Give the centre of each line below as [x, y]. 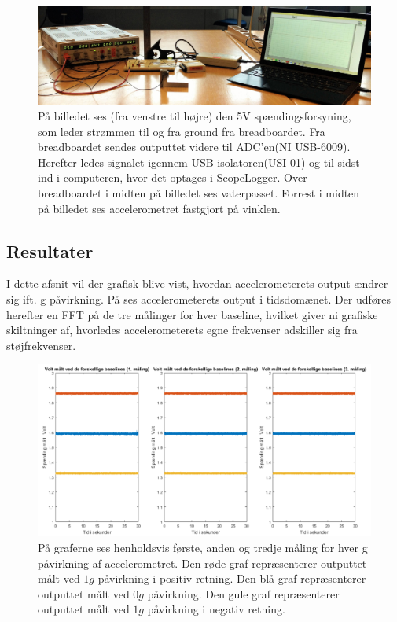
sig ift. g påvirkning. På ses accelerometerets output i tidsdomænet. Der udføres [199, 299]
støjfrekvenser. [41, 345]
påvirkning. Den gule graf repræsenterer [243, 593]
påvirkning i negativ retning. [216, 609]
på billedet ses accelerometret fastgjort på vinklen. [159, 208]
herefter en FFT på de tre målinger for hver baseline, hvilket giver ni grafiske [192, 314]
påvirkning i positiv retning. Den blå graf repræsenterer [232, 578]
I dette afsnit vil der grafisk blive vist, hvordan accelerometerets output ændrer [197, 283]
